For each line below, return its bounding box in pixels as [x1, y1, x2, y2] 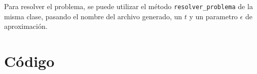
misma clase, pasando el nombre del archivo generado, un [4, 11, 182, 21]
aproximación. [4, 21, 48, 31]
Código [4, 51, 55, 71]
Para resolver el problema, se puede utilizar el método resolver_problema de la [4, 1, 253, 11]
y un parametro [189, 11, 238, 21]
